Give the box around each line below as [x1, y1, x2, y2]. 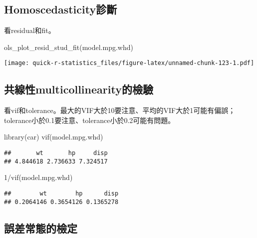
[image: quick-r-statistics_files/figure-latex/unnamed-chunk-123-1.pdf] [4, 59, 255, 67]
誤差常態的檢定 [4, 220, 77, 235]
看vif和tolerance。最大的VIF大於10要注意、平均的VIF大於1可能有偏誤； [4, 105, 236, 115]
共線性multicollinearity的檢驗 [4, 81, 153, 97]
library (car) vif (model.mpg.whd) [4, 131, 103, 142]
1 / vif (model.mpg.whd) [4, 172, 73, 182]
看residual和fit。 [4, 25, 55, 35]
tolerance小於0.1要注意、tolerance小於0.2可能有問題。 [4, 114, 175, 125]
